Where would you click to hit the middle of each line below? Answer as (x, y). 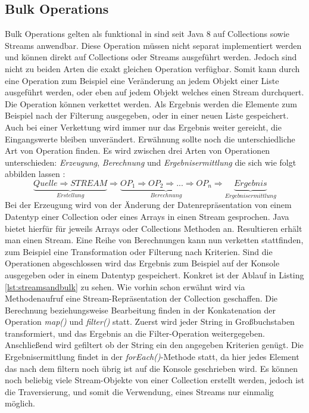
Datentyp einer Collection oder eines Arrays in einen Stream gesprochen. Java (147, 216)
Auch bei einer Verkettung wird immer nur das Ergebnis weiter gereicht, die (143, 127)
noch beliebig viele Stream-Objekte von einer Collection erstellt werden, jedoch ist (155, 380)
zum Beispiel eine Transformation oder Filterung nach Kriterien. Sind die (139, 251)
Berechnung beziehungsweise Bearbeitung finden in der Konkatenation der (140, 310)
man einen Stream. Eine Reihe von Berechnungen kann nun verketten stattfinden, (154, 240)
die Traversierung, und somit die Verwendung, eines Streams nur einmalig (139, 391)
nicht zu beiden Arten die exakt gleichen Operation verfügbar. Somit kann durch (152, 68)
